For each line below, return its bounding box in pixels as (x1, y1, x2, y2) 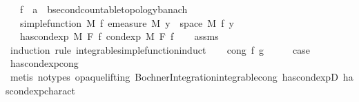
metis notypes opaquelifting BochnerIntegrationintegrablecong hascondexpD (10, 69, 338, 83)
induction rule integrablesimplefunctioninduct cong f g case (10, 42, 310, 57)
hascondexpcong (10, 56, 79, 70)
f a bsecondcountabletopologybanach (19, 2, 188, 16)
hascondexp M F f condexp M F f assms (19, 29, 219, 43)
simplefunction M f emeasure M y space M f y (19, 15, 234, 30)
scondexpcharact (6, 83, 75, 97)
